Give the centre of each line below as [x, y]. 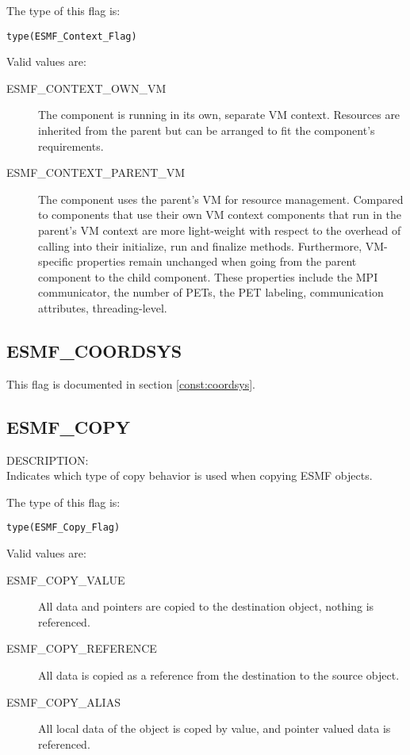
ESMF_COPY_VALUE [66, 579]
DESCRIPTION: [48, 460]
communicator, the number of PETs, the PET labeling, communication [211, 292]
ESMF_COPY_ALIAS [63, 701]
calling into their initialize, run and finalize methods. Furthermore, [200, 245]
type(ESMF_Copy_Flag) [63, 528]
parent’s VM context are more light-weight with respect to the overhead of [220, 230]
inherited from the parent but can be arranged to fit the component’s [207, 130]
